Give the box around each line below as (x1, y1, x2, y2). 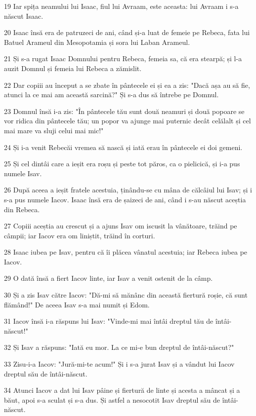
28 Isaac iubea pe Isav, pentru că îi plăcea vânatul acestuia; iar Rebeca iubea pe (4, 247, 248, 257)
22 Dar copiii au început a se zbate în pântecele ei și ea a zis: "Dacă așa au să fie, (4, 79, 250, 90)
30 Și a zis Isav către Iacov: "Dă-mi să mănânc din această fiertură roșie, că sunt (4, 290, 248, 300)
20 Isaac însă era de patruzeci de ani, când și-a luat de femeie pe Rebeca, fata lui (4, 27, 250, 38)
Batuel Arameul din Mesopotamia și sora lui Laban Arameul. (4, 37, 190, 47)
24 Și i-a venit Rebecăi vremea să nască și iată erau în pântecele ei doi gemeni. (4, 142, 243, 152)
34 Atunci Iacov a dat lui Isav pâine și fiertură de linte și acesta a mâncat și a (4, 385, 240, 395)
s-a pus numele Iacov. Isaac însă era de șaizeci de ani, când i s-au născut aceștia (4, 194, 246, 204)
